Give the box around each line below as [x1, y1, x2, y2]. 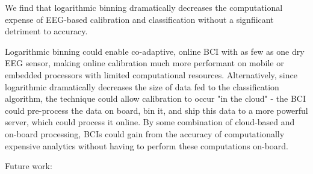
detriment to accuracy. [5, 25, 88, 37]
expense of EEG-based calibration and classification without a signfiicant [5, 13, 274, 25]
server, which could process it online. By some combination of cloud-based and [5, 116, 295, 128]
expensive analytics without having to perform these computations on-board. [5, 139, 289, 152]
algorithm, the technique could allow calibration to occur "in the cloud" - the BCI [5, 92, 306, 105]
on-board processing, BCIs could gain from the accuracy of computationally [5, 127, 285, 140]
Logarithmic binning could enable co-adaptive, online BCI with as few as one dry [5, 45, 305, 57]
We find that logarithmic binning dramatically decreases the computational [5, 1, 283, 13]
